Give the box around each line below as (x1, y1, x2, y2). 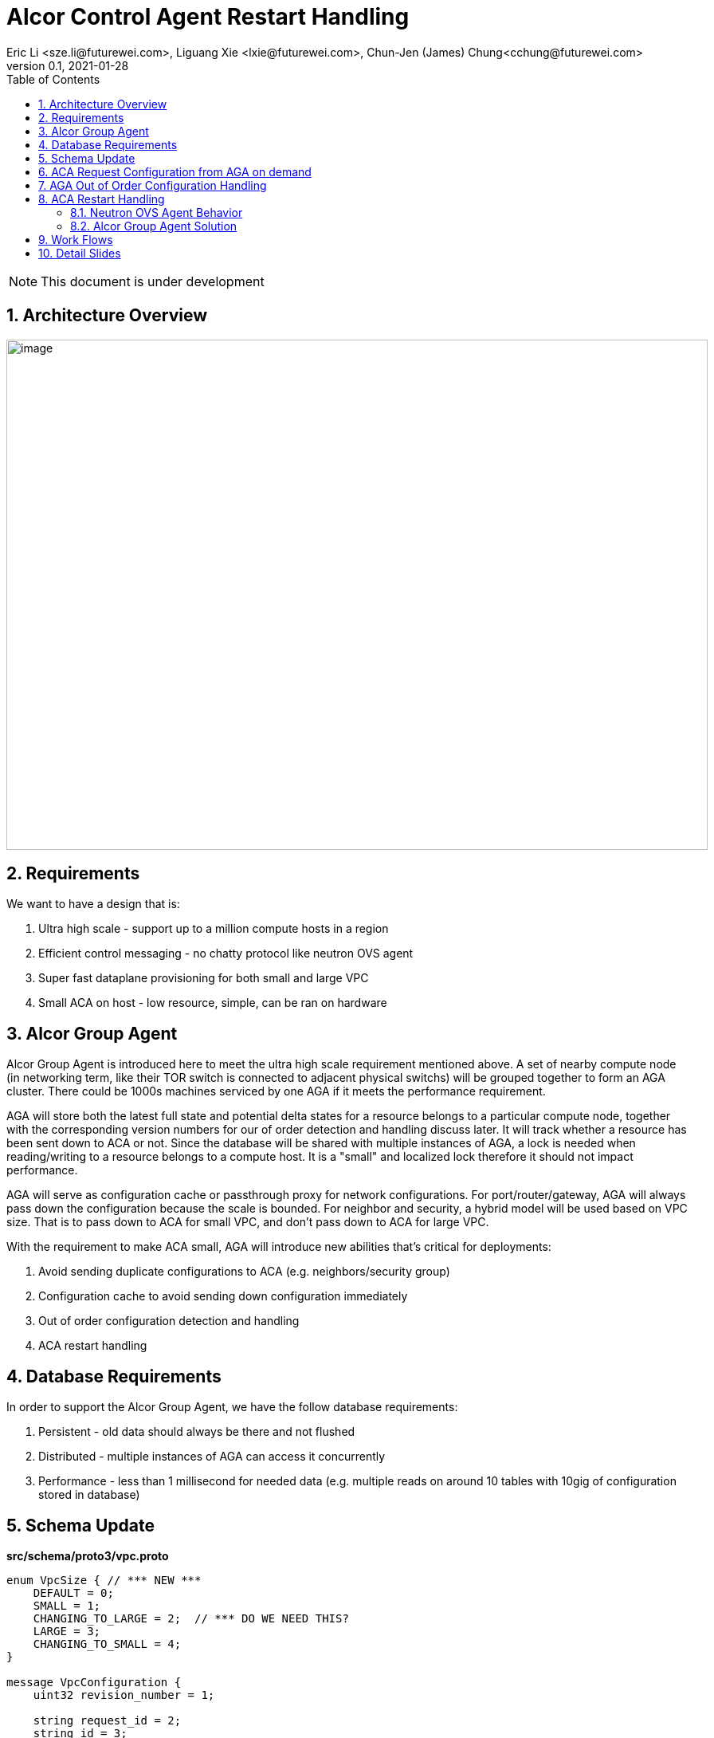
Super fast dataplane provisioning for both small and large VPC (38, 971, 369, 985)
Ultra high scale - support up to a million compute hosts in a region (38, 922, 389, 936)
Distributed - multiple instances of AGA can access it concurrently (38, 1449, 386, 1464)
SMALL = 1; (33, 1598, 101, 1612)
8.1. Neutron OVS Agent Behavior (70, 205, 243, 219)
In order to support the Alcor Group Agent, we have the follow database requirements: (6, 1400, 458, 1414)
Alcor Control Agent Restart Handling (6, 3, 410, 30)
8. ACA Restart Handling (38, 191, 165, 206)
